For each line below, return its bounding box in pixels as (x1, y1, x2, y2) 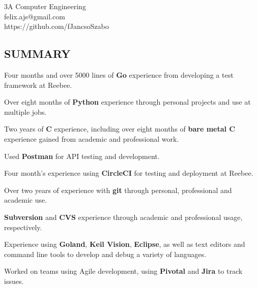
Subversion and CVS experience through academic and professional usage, (4, 211, 243, 222)
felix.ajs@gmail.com (4, 11, 65, 21)
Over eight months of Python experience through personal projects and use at (4, 97, 251, 107)
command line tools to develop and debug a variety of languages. (4, 248, 207, 259)
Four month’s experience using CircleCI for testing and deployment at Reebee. (4, 168, 253, 178)
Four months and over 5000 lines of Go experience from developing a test (4, 69, 234, 80)
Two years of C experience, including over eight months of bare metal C (4, 123, 235, 134)
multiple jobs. (4, 106, 47, 117)
